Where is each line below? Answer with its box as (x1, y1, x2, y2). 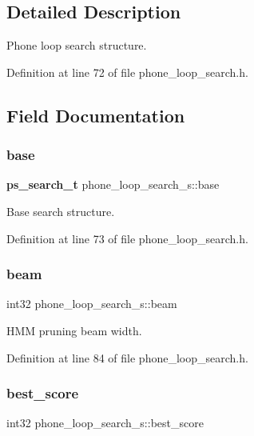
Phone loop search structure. (6, 37, 147, 54)
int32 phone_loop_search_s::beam (6, 295, 177, 312)
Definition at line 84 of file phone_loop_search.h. (6, 349, 248, 366)
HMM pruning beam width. (6, 322, 142, 338)
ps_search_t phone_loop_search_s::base (6, 176, 220, 193)
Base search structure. (6, 202, 115, 219)
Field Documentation (6, 102, 185, 127)
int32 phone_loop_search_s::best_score (6, 414, 204, 431)
